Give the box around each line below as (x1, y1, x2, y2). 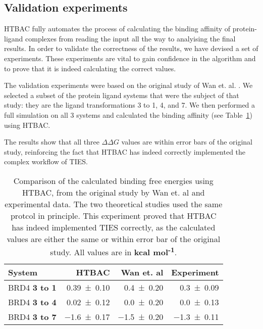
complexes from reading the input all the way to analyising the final (25, 33, 236, 43)
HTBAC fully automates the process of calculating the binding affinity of (4, 23, 231, 34)
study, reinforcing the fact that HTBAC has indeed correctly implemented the (4, 146, 246, 157)
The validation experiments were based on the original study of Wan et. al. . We (4, 80, 253, 90)
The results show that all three (4, 136, 99, 147)
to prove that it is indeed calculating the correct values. (4, 63, 176, 73)
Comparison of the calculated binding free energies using (13, 174, 214, 186)
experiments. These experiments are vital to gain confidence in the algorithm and (4, 53, 256, 63)
